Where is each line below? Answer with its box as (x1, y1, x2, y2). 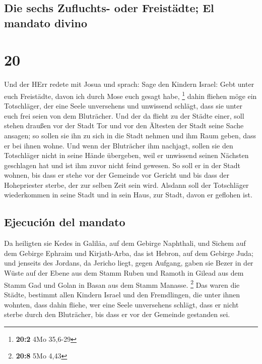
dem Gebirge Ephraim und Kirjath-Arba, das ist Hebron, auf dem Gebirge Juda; (4, 247, 253, 258)
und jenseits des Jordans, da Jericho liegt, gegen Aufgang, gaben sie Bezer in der (4, 257, 253, 268)
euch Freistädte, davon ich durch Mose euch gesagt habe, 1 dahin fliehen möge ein (4, 89, 257, 101)
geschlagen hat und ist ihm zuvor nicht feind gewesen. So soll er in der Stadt (4, 160, 241, 170)
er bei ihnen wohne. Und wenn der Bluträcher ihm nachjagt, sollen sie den (4, 140, 233, 150)
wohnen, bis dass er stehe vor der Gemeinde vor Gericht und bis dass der (4, 170, 229, 180)
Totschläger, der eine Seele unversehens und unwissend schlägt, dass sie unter (4, 100, 242, 111)
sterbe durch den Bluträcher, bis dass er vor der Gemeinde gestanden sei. (4, 309, 230, 320)
